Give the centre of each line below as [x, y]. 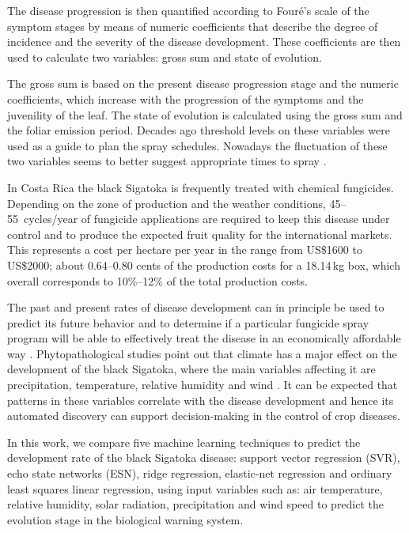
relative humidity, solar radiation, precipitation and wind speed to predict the [196, 504]
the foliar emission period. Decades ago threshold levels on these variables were [199, 130]
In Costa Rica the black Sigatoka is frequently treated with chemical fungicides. [201, 187]
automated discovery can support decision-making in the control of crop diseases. [204, 416]
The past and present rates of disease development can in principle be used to [196, 307]
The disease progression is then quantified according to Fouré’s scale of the [188, 10]
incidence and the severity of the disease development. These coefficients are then [204, 42]
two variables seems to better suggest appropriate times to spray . [167, 161]
